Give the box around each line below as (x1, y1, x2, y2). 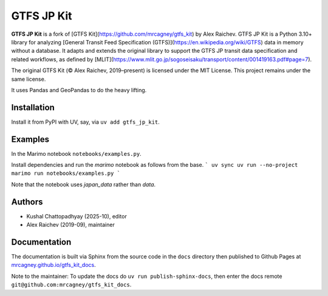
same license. (11, 75, 46, 82)
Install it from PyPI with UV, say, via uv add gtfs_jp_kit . (11, 118, 160, 126)
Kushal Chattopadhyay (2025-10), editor (26, 212, 127, 220)
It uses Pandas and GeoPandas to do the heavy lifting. (11, 86, 147, 93)
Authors (11, 197, 43, 207)
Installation (11, 102, 55, 112)
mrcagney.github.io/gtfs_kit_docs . (11, 261, 97, 269)
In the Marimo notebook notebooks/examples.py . (11, 150, 142, 157)
